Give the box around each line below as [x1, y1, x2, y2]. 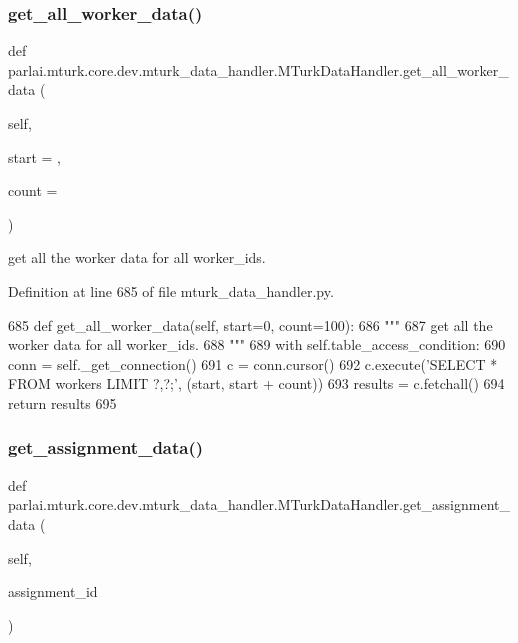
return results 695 [8, 392, 117, 413]
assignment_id [8, 581, 98, 602]
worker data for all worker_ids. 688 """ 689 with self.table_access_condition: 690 [8, 334, 506, 355]
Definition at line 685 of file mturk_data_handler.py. [8, 280, 334, 301]
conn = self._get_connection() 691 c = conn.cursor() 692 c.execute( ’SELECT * [8, 353, 498, 374]
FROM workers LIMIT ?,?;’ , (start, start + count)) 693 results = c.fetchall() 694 [8, 373, 505, 394]
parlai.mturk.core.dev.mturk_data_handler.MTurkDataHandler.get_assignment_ [8, 494, 510, 515]
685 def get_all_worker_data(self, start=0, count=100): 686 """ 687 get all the [8, 314, 493, 335]
